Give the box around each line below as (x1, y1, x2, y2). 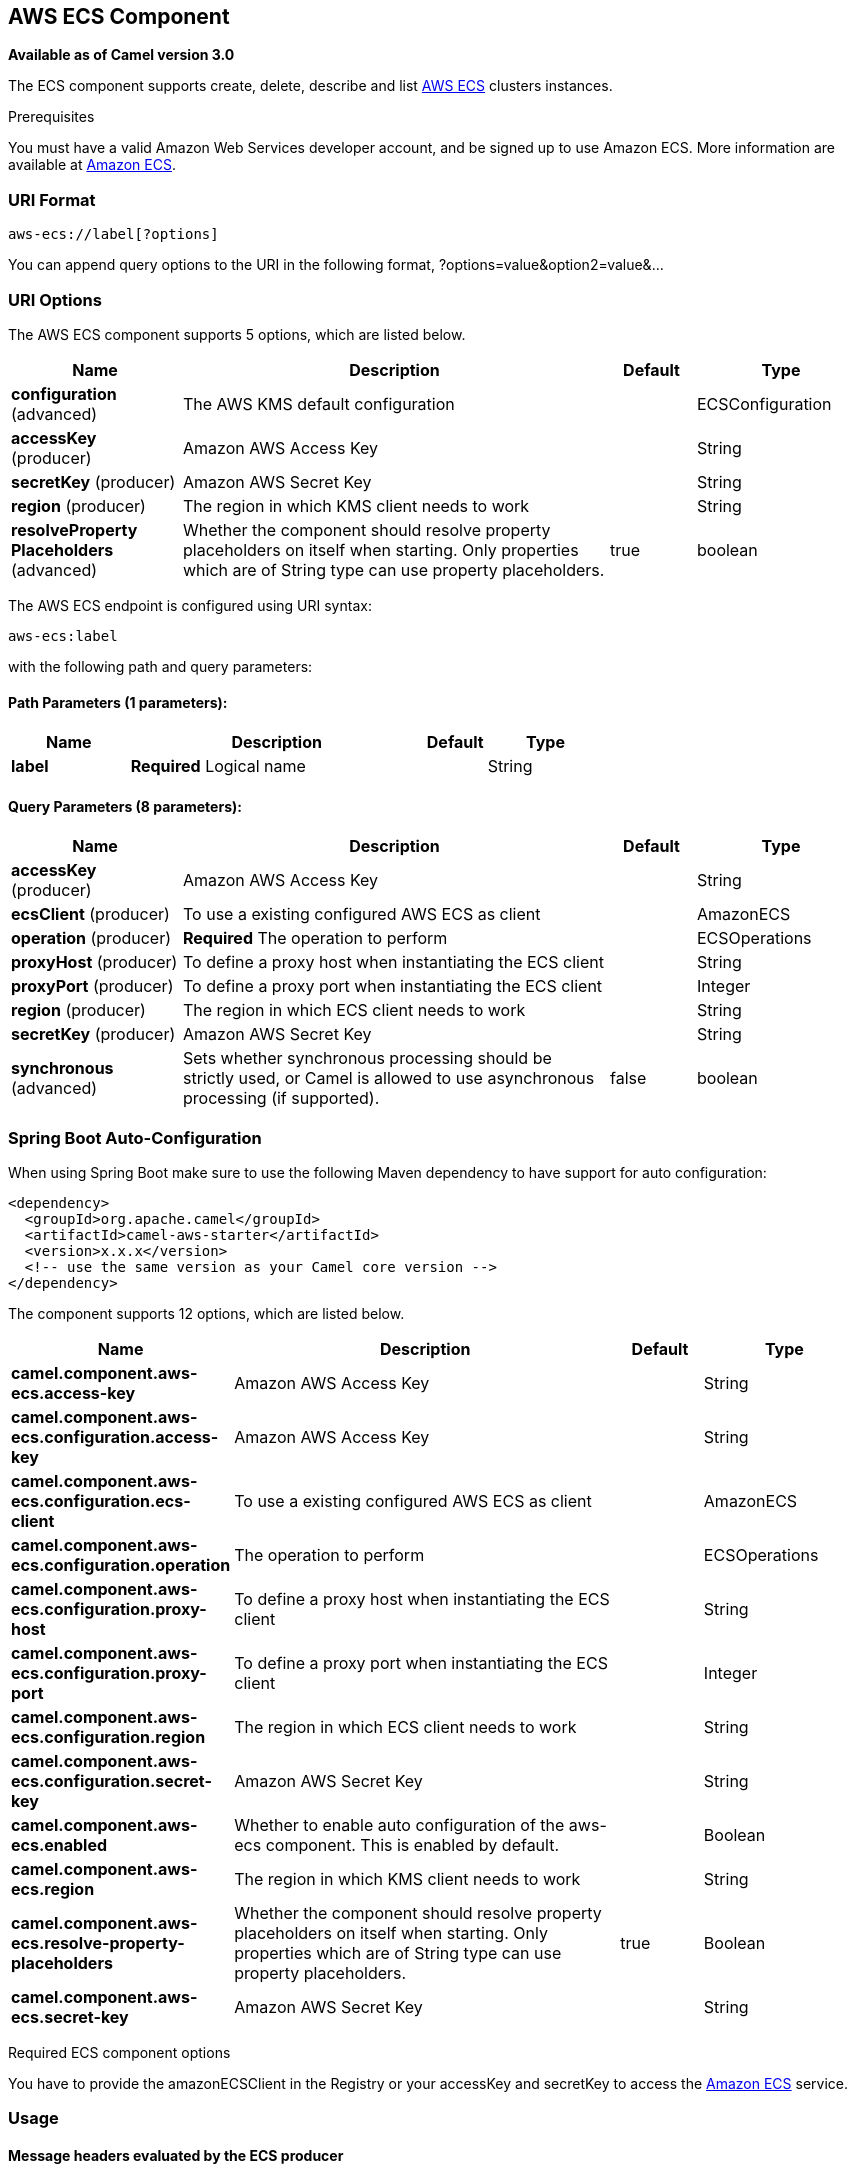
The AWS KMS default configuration (183, 393, 455, 414)
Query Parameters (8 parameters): (8, 797, 242, 815)
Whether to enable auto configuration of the (234, 1815, 565, 1836)
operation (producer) (11, 928, 172, 949)
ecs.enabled (11, 1835, 108, 1856)
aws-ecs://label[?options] (8, 226, 219, 243)
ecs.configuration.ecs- (11, 1491, 191, 1512)
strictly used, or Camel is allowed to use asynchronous (183, 1068, 595, 1089)
